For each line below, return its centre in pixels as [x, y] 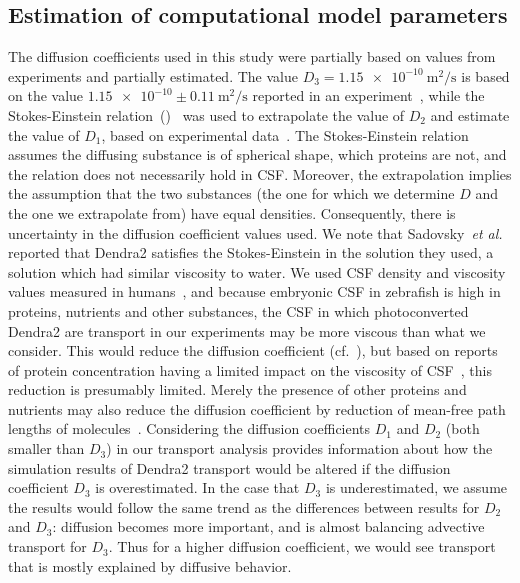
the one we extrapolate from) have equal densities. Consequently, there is [232, 212]
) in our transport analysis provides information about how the [299, 448]
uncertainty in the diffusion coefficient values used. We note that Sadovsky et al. [255, 232]
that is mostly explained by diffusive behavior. [150, 565]
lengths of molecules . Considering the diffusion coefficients [189, 428]
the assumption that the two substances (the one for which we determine [231, 193]
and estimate [470, 114]
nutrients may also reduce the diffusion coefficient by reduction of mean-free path [257, 408]
